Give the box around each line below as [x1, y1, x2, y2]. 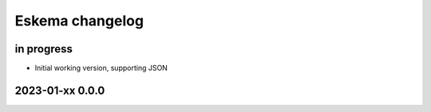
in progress [14, 42, 73, 56]
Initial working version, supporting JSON [34, 64, 168, 73]
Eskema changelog [14, 12, 144, 29]
